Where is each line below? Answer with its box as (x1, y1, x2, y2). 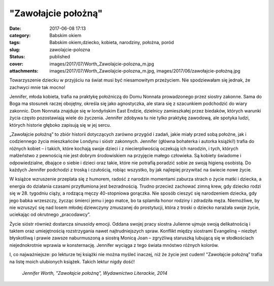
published (49, 54, 71, 60)
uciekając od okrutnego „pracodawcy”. (9, 211, 91, 218)
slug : (9, 46, 20, 53)
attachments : (9, 67, 39, 74)
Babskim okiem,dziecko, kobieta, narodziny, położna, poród (49, 40, 175, 46)
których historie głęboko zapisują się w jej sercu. (9, 122, 111, 128)
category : (9, 32, 31, 38)
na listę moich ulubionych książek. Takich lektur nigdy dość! (9, 259, 135, 265)
